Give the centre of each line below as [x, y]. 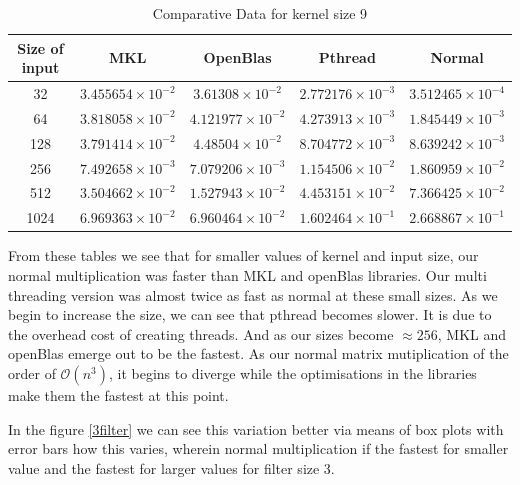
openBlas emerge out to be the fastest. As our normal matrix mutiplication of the [258, 353]
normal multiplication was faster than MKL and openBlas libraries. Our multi [247, 274]
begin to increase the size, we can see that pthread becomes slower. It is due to [250, 314]
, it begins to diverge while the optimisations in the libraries [292, 372]
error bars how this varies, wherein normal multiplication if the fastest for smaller [258, 448]
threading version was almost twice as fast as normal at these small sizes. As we [253, 294]
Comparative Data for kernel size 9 [260, 13]
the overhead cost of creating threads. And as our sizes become [201, 333]
